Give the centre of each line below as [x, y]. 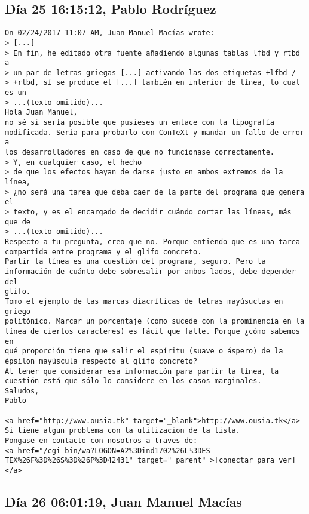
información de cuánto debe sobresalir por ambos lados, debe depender [150, 271]
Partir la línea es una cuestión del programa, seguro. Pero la [135, 262]
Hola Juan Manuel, [41, 113]
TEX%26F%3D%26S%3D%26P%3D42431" [69, 461]
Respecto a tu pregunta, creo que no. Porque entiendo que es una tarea [152, 241]
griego [18, 311]
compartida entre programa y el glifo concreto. [103, 252]
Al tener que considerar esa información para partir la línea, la [142, 371]
